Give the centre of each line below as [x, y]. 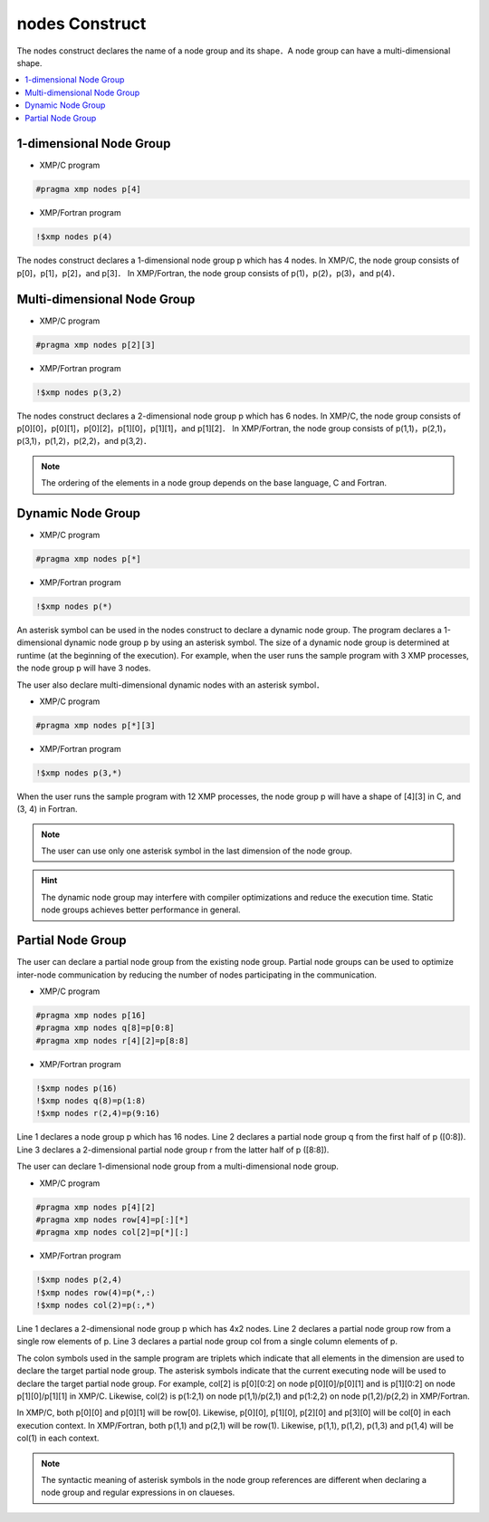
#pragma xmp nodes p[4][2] [96, 1207]
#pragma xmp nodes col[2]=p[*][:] [112, 1233]
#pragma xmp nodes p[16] [91, 1015]
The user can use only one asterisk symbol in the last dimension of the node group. [197, 851]
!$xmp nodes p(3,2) [79, 392]
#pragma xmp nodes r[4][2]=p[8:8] [112, 1040]
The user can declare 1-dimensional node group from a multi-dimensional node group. [178, 1166]
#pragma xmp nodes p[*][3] [96, 725]
